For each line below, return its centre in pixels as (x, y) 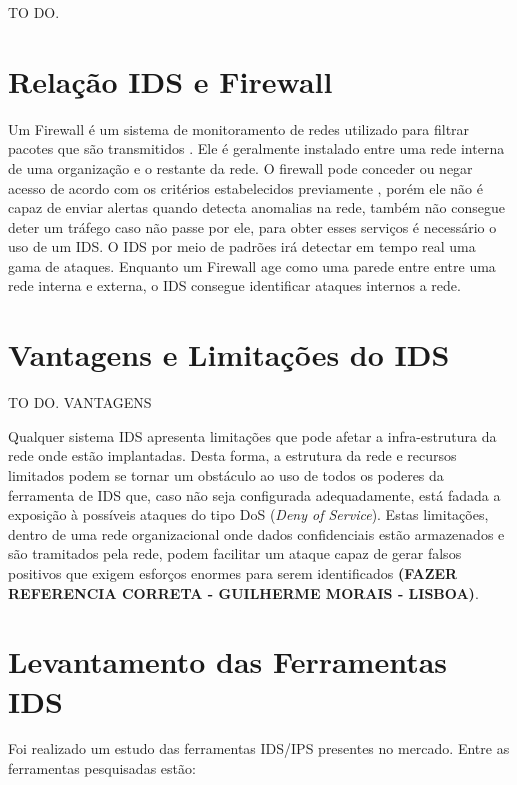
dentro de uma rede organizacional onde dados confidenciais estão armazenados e (256, 533)
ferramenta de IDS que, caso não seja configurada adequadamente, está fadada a (254, 494)
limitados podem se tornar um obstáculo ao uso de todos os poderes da (226, 474)
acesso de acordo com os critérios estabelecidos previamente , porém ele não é (245, 187)
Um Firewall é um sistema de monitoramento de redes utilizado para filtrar (239, 128)
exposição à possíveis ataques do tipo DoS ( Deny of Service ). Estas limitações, (248, 514)
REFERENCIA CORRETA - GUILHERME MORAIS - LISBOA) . (243, 592)
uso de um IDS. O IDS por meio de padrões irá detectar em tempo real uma (242, 246)
